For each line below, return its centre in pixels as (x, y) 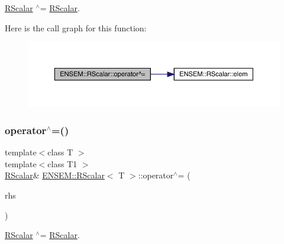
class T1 (62, 163)
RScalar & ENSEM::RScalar (55, 175)
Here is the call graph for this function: (76, 27)
